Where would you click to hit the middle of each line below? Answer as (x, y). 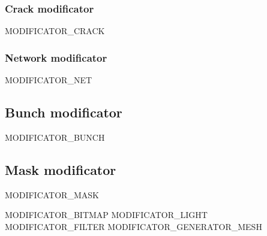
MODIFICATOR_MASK (52, 194)
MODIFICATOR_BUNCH (55, 137)
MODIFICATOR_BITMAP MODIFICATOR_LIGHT (106, 215)
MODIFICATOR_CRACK (55, 31)
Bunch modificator (64, 112)
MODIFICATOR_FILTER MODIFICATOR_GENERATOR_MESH (133, 226)
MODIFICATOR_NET (49, 80)
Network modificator (56, 57)
